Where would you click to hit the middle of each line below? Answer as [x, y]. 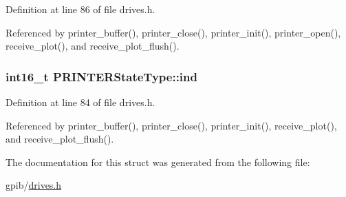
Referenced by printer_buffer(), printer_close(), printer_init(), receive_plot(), [171, 125]
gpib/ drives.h [34, 185]
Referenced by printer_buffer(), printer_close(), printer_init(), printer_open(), [173, 32]
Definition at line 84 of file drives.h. [80, 102]
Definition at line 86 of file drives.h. [80, 9]
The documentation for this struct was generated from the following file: [158, 162]
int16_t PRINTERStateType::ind [101, 76]
